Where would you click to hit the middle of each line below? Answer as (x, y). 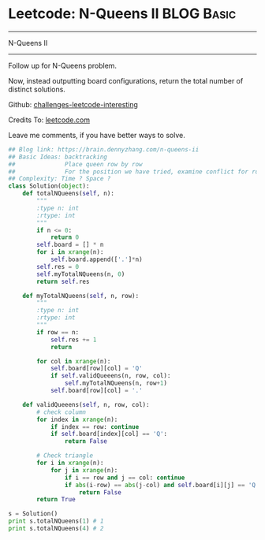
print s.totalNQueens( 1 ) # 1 (56, 521)
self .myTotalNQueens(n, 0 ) (81, 274)
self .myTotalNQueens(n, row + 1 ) (116, 383)
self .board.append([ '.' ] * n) (97, 260)
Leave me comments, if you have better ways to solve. (97, 135)
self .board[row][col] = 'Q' (97, 369)
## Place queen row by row (76, 164)
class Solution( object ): (49, 186)
